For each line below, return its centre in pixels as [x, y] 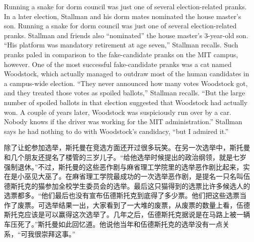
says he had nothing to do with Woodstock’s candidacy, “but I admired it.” [116, 131]
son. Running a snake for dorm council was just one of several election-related [120, 26]
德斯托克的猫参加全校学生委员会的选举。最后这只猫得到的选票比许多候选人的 [127, 186]
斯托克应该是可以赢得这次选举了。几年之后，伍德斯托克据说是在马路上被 [120, 214]
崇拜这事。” [58, 233]
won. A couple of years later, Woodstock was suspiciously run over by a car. [118, 112]
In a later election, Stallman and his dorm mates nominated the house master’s [123, 16]
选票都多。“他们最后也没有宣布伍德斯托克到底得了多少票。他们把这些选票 [122, 195]
